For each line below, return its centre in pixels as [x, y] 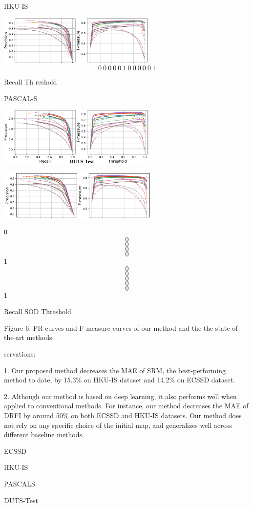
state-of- [228, 327]
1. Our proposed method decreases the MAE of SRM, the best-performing [115, 370]
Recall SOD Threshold [38, 311]
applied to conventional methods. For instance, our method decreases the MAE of [126, 406]
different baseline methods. [44, 434]
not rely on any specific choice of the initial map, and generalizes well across [118, 425]
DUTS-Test [21, 500]
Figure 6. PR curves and [41, 327]
